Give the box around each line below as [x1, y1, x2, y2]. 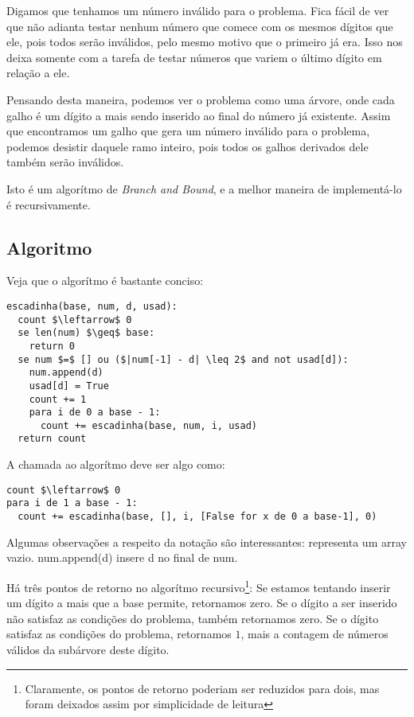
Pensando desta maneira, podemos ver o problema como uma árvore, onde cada [6, 91, 395, 107]
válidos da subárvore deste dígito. [6, 641, 170, 657]
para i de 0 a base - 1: [29, 407, 161, 419]
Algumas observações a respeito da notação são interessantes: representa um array [6, 533, 407, 550]
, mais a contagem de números [240, 625, 389, 642]
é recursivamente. [6, 196, 91, 212]
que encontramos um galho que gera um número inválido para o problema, [6, 123, 370, 139]
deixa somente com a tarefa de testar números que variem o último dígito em [6, 49, 382, 65]
